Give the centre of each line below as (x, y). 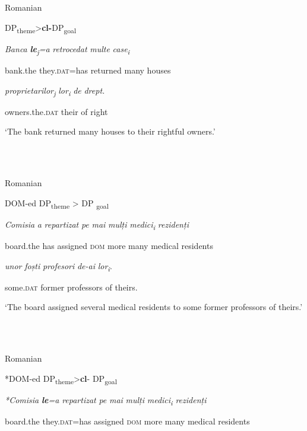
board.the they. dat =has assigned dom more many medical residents (127, 421)
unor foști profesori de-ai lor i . (58, 266)
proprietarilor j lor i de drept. (55, 91)
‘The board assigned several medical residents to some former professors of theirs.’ (154, 307)
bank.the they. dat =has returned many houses (88, 70)
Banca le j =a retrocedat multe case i (67, 49)
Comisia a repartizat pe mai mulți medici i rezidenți (97, 225)
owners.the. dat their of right (56, 111)
